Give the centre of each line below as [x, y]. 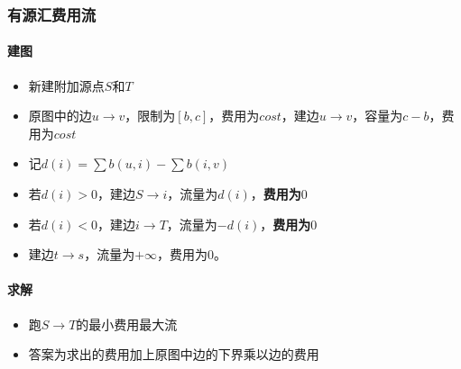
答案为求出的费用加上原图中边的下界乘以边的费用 [174, 354]
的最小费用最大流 [127, 324]
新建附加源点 [66, 85]
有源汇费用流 [52, 14]
